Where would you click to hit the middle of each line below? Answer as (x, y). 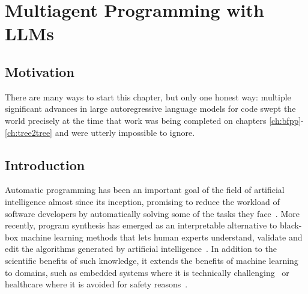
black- (291, 225)
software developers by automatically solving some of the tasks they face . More (152, 213)
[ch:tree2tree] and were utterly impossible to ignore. (100, 132)
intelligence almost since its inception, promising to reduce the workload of (142, 201)
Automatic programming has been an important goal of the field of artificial (145, 190)
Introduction (45, 164)
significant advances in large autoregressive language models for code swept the (150, 109)
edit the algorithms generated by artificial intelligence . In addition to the (141, 249)
